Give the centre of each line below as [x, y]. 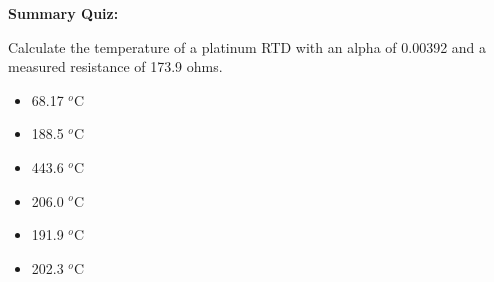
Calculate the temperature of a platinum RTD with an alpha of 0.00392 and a [247, 46]
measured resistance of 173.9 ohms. [115, 66]
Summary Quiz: [63, 13]
